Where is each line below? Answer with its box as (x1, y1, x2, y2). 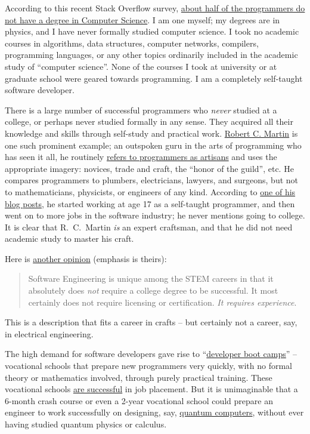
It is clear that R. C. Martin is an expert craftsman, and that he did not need (5, 220, 293, 233)
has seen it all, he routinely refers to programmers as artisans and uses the (5, 150, 277, 163)
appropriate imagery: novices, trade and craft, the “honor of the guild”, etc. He (5, 162, 294, 174)
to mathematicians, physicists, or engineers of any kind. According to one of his (5, 185, 296, 198)
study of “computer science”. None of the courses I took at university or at (5, 60, 277, 72)
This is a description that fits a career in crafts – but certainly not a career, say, (5, 316, 297, 328)
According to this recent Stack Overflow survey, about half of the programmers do (5, 2, 305, 14)
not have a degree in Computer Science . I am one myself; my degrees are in (5, 13, 280, 26)
